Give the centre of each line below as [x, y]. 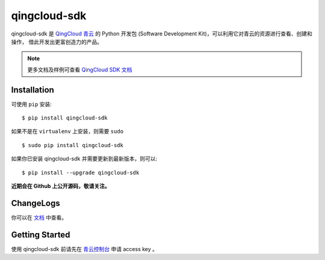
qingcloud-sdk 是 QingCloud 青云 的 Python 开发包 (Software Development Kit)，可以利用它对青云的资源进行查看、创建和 [162, 34]
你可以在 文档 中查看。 [39, 217]
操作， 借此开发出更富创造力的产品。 [57, 41]
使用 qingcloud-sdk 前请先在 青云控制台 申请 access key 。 [85, 249]
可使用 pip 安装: [32, 104]
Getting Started [41, 234]
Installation [32, 90]
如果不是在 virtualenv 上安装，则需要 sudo [67, 132]
